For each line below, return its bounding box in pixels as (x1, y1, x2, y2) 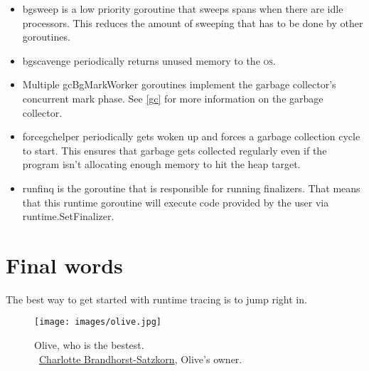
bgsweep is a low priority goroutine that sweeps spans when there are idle (22, 1, 343, 16)
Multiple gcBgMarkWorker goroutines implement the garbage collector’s (22, 77, 336, 92)
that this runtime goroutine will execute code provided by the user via (22, 194, 329, 209)
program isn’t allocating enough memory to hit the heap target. (22, 157, 301, 172)
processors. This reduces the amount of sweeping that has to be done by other (22, 15, 363, 30)
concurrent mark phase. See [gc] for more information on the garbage (22, 90, 323, 105)
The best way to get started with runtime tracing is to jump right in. (6, 291, 307, 306)
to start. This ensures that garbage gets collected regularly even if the (22, 142, 327, 157)
